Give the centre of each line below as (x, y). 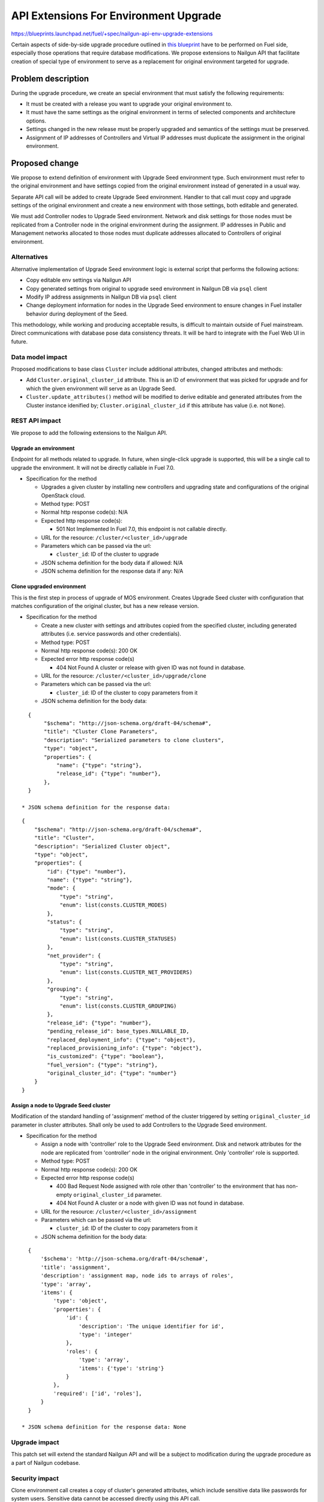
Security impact (35, 1478)
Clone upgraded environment (49, 586)
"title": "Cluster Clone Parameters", (101, 732)
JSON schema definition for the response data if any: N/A (112, 571)
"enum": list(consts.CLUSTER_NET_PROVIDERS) (126, 972)
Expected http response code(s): (82, 520)
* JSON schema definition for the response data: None (104, 1427)
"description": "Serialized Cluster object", (102, 846)
